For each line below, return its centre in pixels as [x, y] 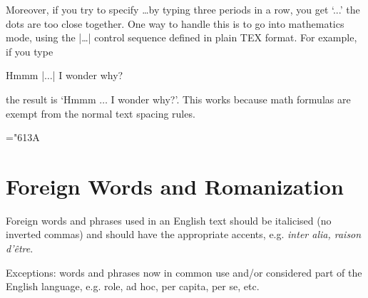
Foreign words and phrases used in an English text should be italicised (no [169, 220]
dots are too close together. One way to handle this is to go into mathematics [175, 23]
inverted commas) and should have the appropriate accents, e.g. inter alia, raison [184, 234]
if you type [30, 51]
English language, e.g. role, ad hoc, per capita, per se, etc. [133, 286]
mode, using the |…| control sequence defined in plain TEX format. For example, [182, 37]
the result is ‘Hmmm [51, 99]
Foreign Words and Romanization [175, 186]
